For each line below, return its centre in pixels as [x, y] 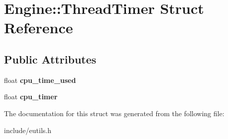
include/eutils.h [28, 130]
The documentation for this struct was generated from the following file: [114, 113]
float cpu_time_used [40, 80]
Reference [39, 28]
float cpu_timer [31, 97]
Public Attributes [50, 59]
